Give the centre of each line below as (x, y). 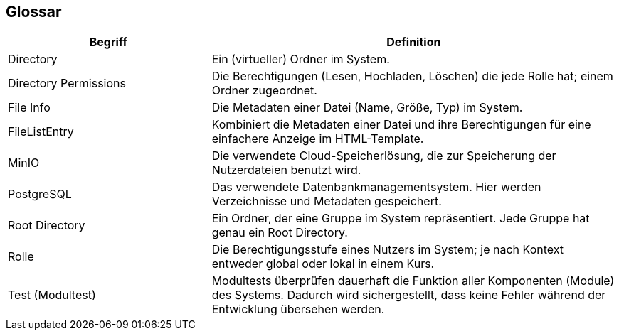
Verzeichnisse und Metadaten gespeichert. (327, 201)
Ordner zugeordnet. (264, 91)
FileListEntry (41, 132)
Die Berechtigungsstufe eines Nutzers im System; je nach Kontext (388, 250)
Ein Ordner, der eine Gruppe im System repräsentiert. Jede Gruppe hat (401, 218)
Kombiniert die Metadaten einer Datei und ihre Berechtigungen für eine (401, 125)
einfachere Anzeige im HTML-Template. (318, 139)
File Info (29, 108)
